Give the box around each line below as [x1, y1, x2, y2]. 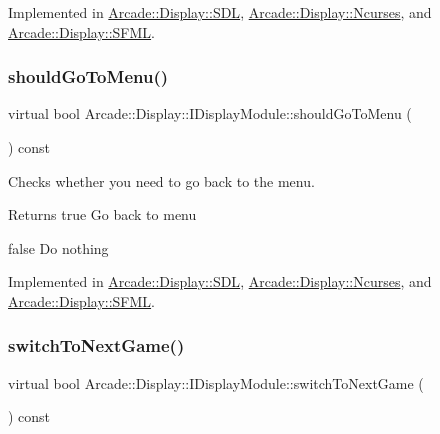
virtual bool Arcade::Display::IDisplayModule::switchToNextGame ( [8, 372, 424, 393]
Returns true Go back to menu [8, 204, 197, 225]
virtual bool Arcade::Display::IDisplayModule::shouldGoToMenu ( [8, 103, 412, 124]
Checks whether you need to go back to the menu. [8, 170, 315, 191]
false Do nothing [8, 237, 109, 258]
